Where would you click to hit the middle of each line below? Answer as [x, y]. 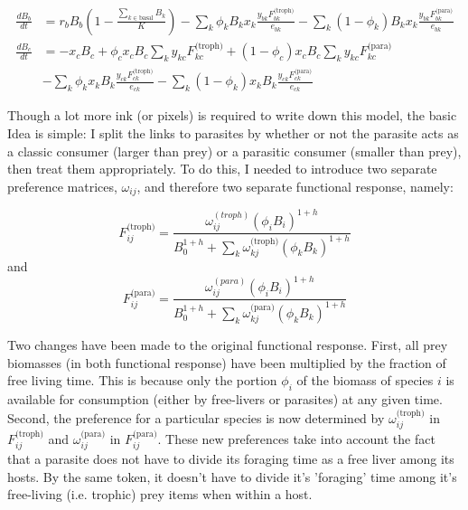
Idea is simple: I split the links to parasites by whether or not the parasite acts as [233, 132]
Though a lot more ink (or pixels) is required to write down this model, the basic [232, 115]
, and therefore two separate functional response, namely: [295, 186]
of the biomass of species [365, 380]
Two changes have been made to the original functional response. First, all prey [228, 345]
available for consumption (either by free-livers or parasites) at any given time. [225, 399]
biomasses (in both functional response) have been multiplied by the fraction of [227, 362]
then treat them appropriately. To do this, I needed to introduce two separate [222, 169]
